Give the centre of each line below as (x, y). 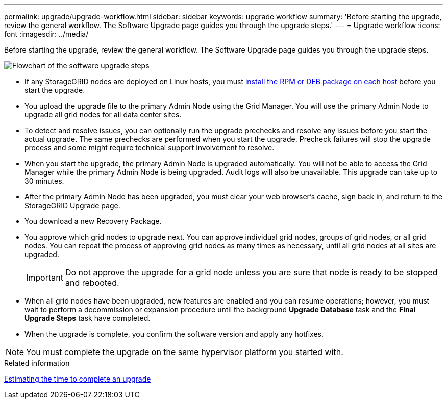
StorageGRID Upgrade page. (72, 205)
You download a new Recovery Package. (93, 221)
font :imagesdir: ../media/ (46, 34)
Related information (37, 363)
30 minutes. (44, 181)
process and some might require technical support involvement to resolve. (150, 148)
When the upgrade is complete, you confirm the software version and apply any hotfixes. (174, 334)
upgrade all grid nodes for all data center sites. (103, 115)
